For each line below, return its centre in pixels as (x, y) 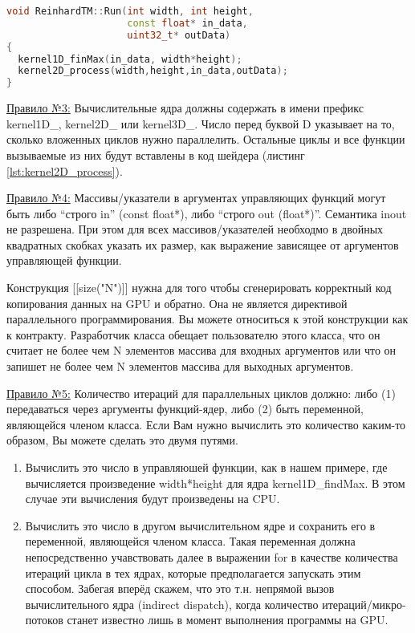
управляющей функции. (64, 260)
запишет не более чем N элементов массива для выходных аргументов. (180, 366)
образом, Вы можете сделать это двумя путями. (122, 440)
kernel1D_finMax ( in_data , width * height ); (130, 59)
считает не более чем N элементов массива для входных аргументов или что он (201, 350)
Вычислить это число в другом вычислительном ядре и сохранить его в (200, 525)
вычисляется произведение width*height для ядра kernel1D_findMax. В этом (215, 483)
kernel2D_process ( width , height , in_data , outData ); (153, 71)
